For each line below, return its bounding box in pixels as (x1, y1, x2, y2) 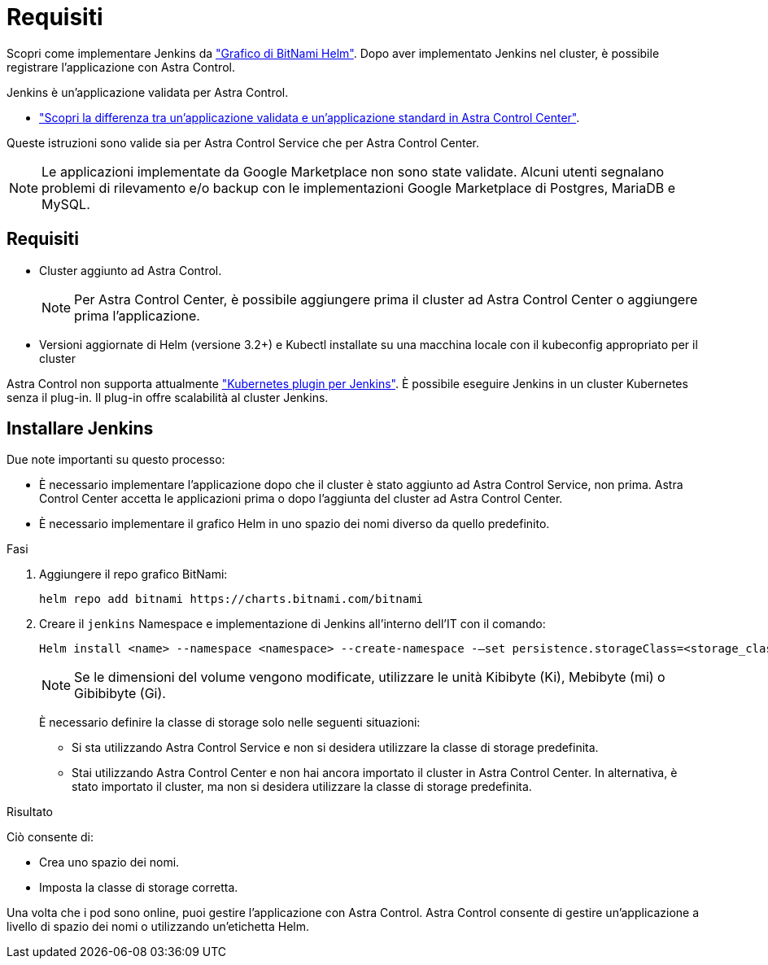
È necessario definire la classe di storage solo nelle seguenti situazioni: (39, 715, 421, 730)
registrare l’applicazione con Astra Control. (7, 59, 235, 74)
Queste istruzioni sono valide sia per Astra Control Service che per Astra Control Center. (7, 135, 479, 150)
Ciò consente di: (7, 830, 94, 845)
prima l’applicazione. (74, 307, 200, 324)
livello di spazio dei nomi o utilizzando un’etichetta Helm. (7, 919, 310, 934)
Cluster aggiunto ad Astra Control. (39, 263, 222, 277)
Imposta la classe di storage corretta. (39, 880, 238, 895)
